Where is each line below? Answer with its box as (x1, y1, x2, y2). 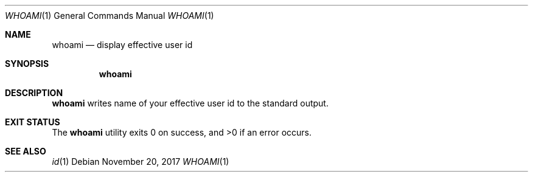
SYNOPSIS (5, 58, 49, 69)
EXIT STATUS (5, 117, 60, 127)
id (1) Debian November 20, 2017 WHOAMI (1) (52, 156, 229, 167)
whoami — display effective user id (52, 40, 193, 50)
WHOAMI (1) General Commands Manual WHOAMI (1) (5, 10, 214, 21)
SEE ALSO (5, 146, 46, 156)
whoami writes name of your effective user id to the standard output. (52, 98, 329, 108)
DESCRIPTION (5, 88, 63, 98)
